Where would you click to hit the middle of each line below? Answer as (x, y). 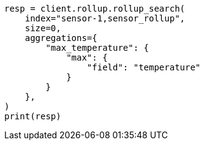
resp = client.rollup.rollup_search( (95, 9)
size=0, (43, 28)
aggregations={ (61, 38)
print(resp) (33, 116)
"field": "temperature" (144, 67)
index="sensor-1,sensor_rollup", (105, 18)
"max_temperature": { (97, 48)
